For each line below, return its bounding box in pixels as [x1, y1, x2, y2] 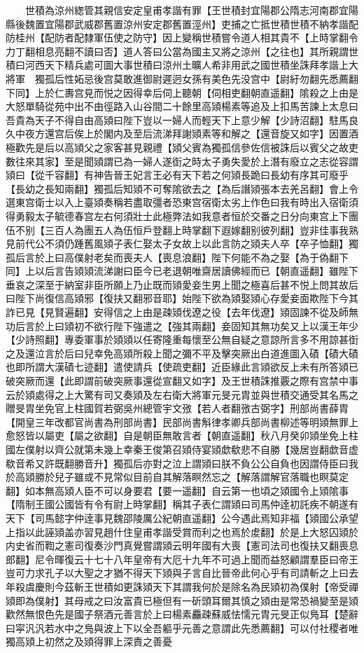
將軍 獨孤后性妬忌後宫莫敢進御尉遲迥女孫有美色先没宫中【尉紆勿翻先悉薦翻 [6, 71, 358, 85]
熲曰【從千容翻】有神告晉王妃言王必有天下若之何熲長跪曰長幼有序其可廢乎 [6, 167, 349, 182]
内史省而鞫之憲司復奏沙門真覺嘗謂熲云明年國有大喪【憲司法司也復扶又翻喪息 [6, 538, 358, 553]
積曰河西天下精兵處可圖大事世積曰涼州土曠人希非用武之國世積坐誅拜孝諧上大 [6, 57, 358, 72]
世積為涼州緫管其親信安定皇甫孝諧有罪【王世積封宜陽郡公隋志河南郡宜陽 [24, 3, 358, 17]
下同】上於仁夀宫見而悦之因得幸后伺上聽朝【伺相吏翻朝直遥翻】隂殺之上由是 [6, 85, 358, 99]
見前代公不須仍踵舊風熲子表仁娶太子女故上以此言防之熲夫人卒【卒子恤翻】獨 [6, 236, 358, 251]
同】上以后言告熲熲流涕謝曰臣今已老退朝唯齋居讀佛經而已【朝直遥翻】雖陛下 [6, 263, 358, 278]
